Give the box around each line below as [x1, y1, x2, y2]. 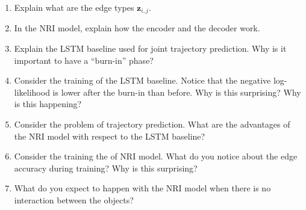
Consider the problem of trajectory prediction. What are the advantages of [14, 118, 290, 131]
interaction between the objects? [14, 193, 134, 206]
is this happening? [14, 97, 82, 110]
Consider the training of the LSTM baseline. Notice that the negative [14, 74, 271, 87]
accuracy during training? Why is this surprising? [14, 161, 198, 174]
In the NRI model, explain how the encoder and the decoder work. [14, 22, 260, 34]
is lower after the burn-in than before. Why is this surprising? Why [52, 85, 301, 98]
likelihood [14, 85, 50, 98]
